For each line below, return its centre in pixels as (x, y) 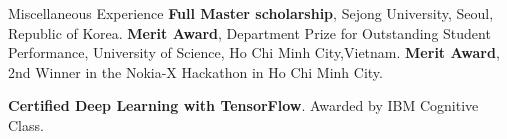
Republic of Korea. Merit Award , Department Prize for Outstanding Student (249, 32)
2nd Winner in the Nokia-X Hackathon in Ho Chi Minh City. (195, 71)
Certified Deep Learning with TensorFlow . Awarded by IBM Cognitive (243, 105)
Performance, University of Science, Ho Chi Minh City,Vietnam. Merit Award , (254, 52)
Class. (26, 124)
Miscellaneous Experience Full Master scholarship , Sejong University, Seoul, (251, 13)
